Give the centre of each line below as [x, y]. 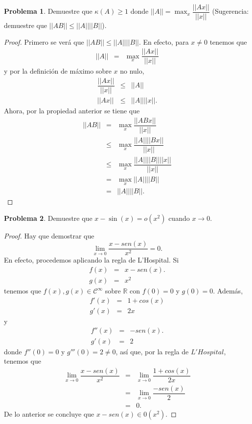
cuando [179, 218]
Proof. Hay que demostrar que [49, 235]
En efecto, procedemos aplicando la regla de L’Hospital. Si [92, 260]
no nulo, [132, 71]
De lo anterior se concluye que [49, 413]
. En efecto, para [164, 41]
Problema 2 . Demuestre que [48, 218]
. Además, [228, 291]
